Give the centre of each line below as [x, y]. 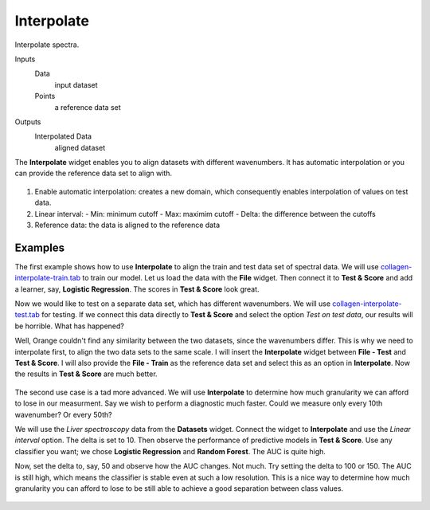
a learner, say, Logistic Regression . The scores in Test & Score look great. [137, 289]
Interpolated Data [63, 136]
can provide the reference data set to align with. [94, 173]
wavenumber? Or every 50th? [63, 414]
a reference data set [88, 107]
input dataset [76, 84]
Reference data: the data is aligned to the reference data [127, 225]
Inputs [25, 59]
